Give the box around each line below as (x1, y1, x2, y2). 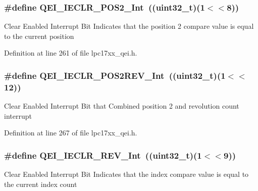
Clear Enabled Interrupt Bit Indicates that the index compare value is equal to (4, 169, 249, 179)
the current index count (4, 178, 77, 189)
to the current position (4, 30, 74, 41)
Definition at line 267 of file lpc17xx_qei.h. (4, 127, 137, 138)
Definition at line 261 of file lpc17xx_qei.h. (4, 47, 137, 58)
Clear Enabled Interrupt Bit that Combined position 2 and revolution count (4, 101, 239, 111)
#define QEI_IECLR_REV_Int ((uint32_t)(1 (4, 149, 202, 161)
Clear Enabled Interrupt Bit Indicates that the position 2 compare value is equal (4, 21, 254, 31)
